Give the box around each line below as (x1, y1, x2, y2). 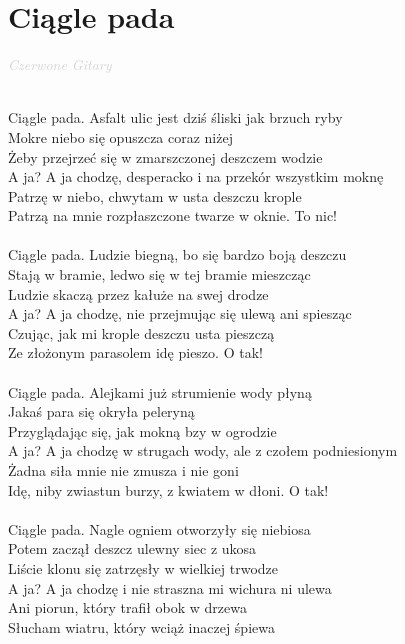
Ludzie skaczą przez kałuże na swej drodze (8, 283, 269, 304)
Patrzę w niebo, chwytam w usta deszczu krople (8, 185, 302, 206)
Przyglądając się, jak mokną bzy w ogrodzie (8, 420, 277, 441)
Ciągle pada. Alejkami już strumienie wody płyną (8, 381, 312, 402)
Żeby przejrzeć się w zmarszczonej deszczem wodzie (8, 146, 323, 167)
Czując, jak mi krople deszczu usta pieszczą (8, 322, 275, 343)
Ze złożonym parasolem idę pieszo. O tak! (8, 342, 263, 363)
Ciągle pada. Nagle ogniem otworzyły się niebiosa (8, 518, 311, 539)
